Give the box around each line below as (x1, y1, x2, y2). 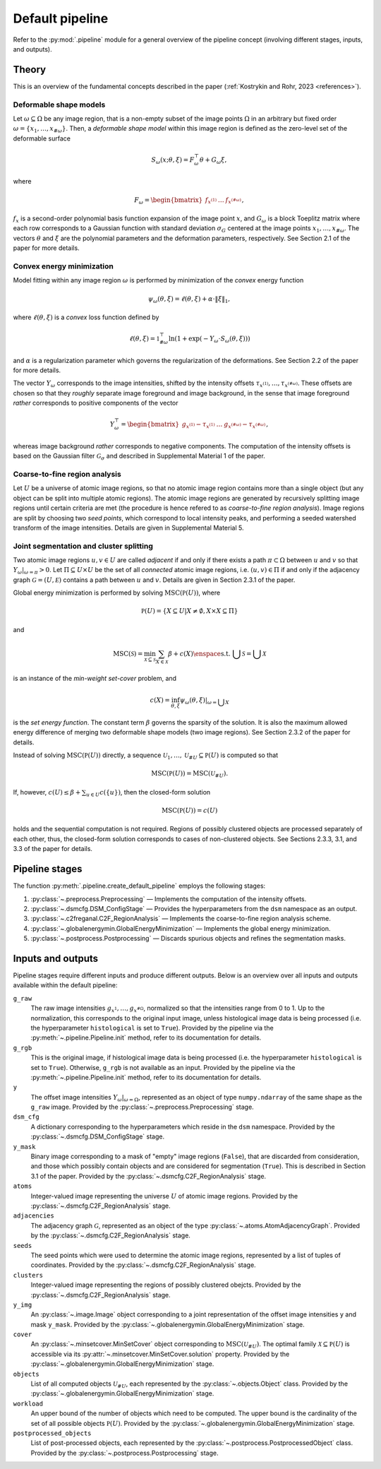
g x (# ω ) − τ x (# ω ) (223, 420, 266, 430)
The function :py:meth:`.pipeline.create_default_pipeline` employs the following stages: (13, 881, 266, 890)
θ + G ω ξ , (199, 155, 227, 165)
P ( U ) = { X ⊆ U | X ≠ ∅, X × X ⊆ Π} (141, 607, 238, 615)
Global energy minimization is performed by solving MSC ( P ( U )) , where (13, 588, 221, 597)
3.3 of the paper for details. (13, 845, 93, 853)
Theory (13, 64, 47, 76)
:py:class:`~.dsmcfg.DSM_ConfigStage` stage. (30, 1132, 165, 1141)
